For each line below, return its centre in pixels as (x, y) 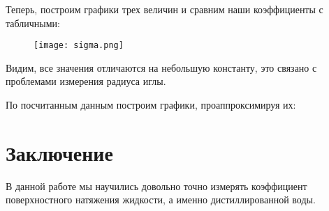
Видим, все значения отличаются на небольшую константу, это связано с (161, 67)
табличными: (33, 23)
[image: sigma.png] (79, 46)
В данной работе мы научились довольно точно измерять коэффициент (156, 186)
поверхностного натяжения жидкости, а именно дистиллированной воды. (161, 200)
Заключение (59, 152)
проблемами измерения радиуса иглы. (86, 81)
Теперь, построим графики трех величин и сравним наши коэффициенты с (164, 9)
